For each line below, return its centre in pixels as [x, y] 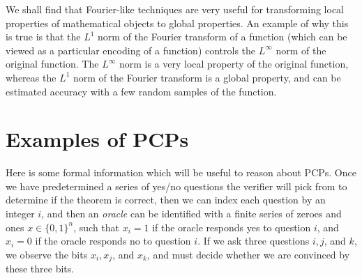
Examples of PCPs [97, 139]
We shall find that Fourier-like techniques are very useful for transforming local [175, 9]
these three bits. [40, 269]
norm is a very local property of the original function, [234, 64]
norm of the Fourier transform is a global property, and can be [207, 77]
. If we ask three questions [254, 241]
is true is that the [43, 37]
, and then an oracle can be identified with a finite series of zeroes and [191, 214]
